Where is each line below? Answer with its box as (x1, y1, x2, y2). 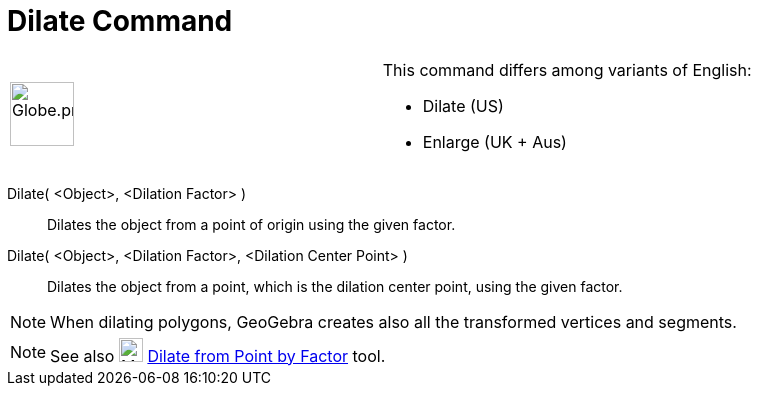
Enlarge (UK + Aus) (422, 131, 567, 152)
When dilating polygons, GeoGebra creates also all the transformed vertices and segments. (50, 311, 737, 332)
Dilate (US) (422, 95, 504, 116)
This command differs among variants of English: (382, 59, 752, 80)
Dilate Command (7, 4, 233, 38)
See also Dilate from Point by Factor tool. (50, 345, 386, 366)
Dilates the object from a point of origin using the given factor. (47, 215, 456, 233)
